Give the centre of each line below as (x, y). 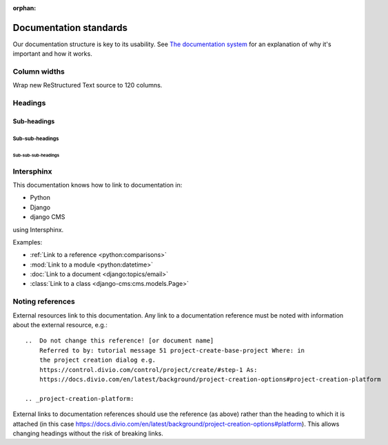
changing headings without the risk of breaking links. (88, 433)
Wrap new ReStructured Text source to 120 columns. (88, 85)
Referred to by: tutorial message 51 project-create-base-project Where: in (172, 350)
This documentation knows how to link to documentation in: (98, 185)
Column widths (39, 72)
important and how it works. (52, 54)
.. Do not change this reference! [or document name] (120, 341)
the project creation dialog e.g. (98, 360)
